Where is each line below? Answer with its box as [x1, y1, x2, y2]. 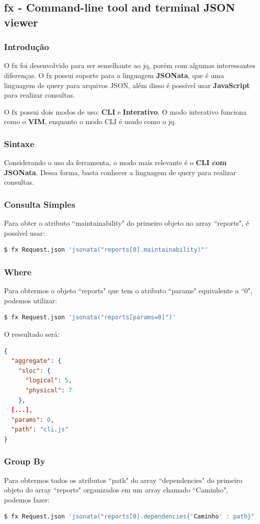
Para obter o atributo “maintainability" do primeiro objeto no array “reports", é [4, 218, 249, 228]
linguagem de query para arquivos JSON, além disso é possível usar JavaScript [4, 80, 250, 90]
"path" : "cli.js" [11, 426, 68, 433]
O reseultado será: [4, 328, 59, 339]
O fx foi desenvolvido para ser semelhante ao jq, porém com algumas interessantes [4, 60, 255, 71]
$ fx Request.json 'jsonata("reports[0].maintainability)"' [4, 246, 208, 254]
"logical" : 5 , [25, 377, 72, 384]
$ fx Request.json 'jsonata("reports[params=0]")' [4, 314, 176, 321]
